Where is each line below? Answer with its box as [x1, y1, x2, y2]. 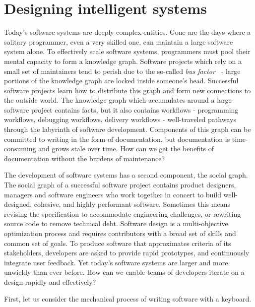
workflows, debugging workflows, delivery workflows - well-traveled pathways [4, 114, 236, 124]
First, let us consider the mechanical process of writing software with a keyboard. [4, 293, 252, 304]
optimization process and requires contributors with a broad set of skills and [4, 228, 236, 238]
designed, [4, 199, 32, 209]
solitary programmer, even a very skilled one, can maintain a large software [4, 36, 233, 47]
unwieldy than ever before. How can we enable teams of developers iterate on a [4, 267, 245, 277]
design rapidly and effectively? [4, 276, 96, 287]
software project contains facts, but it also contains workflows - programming [4, 104, 239, 115]
